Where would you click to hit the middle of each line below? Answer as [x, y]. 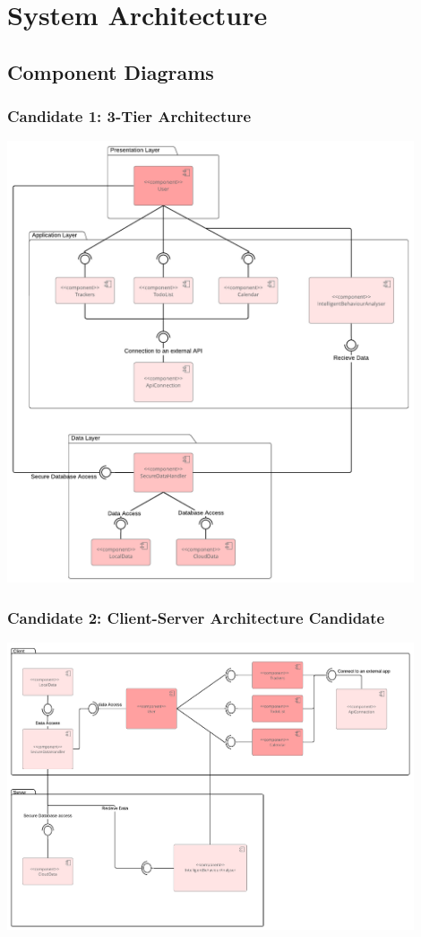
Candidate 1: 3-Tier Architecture [129, 116]
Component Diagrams [111, 71]
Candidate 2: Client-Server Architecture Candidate [196, 617]
